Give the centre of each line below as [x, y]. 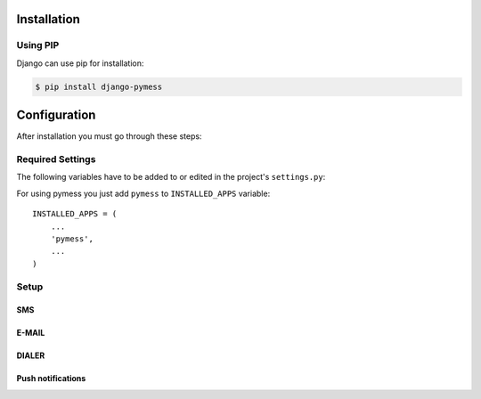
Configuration [56, 115]
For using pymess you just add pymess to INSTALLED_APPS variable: [143, 193]
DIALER [31, 355]
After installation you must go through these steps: [109, 136]
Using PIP [38, 45]
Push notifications [51, 379]
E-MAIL [31, 333]
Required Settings [56, 159]
